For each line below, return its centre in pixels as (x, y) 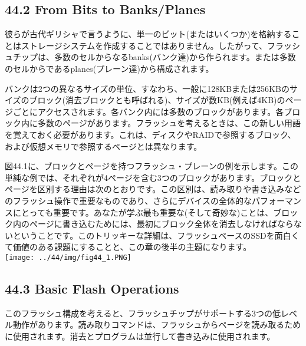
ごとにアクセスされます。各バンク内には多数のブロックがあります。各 (148, 111)
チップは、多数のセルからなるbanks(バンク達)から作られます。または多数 (154, 57)
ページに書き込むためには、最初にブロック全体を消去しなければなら (161, 224)
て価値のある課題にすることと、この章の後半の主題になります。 (128, 247)
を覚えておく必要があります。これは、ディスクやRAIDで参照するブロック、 (150, 134)
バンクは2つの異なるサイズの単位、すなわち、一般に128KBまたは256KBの (147, 88)
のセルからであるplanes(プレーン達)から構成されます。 (109, 68)
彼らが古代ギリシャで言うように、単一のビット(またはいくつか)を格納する (148, 34)
